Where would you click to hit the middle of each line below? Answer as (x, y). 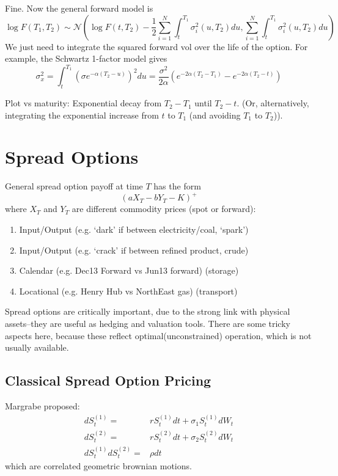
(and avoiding (215, 115)
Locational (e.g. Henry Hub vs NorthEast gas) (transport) (128, 291)
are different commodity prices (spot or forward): (164, 209)
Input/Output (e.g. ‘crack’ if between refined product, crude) (134, 250)
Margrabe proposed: (42, 406)
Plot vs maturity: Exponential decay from (83, 103)
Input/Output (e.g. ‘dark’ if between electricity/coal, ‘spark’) (134, 229)
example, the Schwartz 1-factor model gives (86, 58)
